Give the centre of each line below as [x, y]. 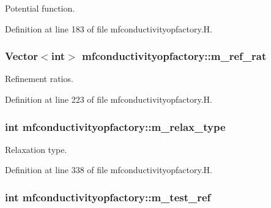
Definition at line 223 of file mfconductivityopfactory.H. [109, 99]
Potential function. [40, 8]
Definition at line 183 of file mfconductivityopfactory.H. [109, 28]
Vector [22, 56]
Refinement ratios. [39, 79]
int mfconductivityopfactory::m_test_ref [108, 197]
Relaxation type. [36, 149]
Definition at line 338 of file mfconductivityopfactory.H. [109, 170]
